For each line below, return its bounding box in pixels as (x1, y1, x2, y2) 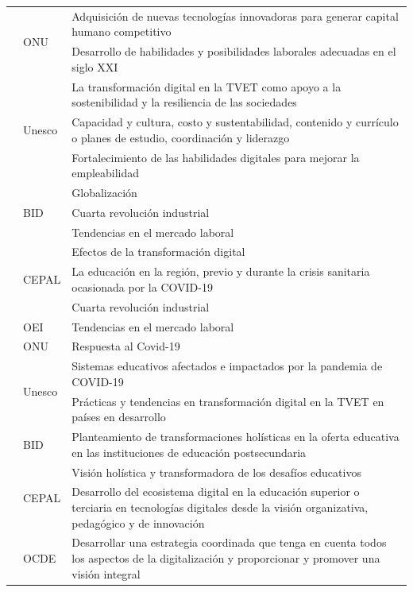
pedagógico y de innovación (71, 514, 205, 531)
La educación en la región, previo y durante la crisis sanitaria (71, 263, 370, 280)
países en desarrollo (71, 408, 166, 425)
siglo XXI (71, 58, 118, 75)
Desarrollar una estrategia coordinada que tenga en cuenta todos (71, 534, 387, 551)
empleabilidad (71, 164, 140, 181)
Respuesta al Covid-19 (71, 338, 180, 354)
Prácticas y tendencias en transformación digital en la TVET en (71, 393, 384, 409)
